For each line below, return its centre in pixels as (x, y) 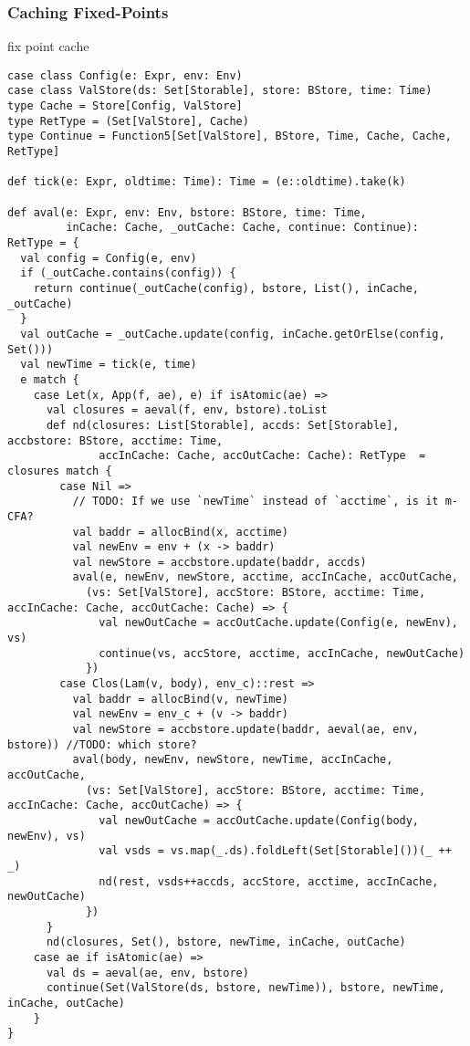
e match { (50, 379)
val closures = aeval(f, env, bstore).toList (187, 410)
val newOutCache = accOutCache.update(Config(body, (259, 820)
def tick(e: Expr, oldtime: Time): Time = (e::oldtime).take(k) (207, 182)
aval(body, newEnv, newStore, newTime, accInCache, (233, 760)
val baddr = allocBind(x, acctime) (180, 532)
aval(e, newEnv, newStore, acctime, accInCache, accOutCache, (265, 577)
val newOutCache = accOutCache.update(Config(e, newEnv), (278, 623)
